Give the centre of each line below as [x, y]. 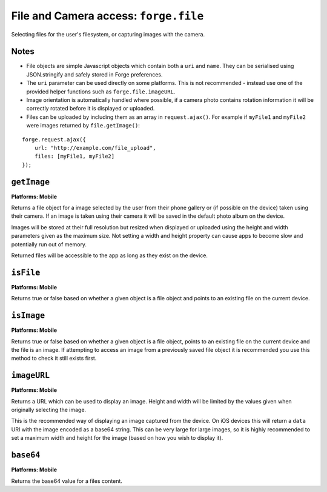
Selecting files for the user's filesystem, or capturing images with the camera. [108, 34]
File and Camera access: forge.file [107, 16]
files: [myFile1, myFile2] [74, 157]
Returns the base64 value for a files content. [67, 481]
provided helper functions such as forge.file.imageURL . [101, 92]
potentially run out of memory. [49, 244]
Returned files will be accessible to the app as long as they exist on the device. [110, 255]
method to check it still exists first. [54, 359]
